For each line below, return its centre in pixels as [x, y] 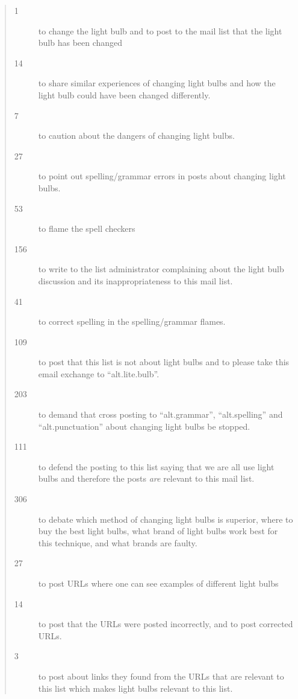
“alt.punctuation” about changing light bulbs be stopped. [144, 426]
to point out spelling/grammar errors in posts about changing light [162, 176]
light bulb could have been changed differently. [124, 94]
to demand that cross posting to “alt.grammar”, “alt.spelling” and [160, 414]
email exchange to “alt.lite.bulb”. [99, 373]
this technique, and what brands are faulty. [118, 542]
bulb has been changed [80, 43]
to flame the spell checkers [87, 228]
